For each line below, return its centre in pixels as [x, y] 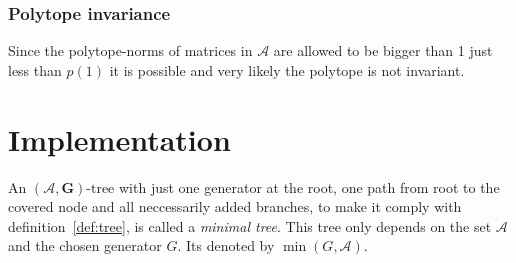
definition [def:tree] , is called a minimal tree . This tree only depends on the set [250, 225]
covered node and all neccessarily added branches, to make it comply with [235, 206]
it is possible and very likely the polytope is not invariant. [287, 69]
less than [35, 69]
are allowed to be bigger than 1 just [383, 50]
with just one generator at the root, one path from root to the [309, 186]
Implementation [119, 138]
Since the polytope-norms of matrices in [130, 50]
